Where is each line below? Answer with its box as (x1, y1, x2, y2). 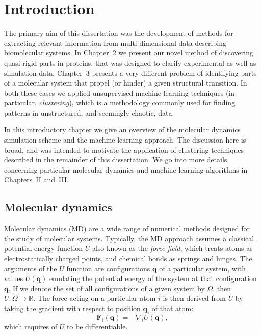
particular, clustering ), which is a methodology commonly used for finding (4, 97, 236, 108)
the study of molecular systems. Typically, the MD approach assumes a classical (4, 233, 254, 243)
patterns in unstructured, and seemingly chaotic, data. (4, 107, 174, 118)
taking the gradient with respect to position (4, 302, 141, 313)
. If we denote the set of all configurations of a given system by (8, 283, 205, 293)
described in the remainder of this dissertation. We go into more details (4, 154, 227, 165)
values (4, 273, 23, 284)
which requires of (4, 321, 57, 331)
